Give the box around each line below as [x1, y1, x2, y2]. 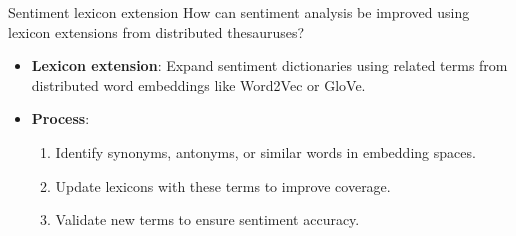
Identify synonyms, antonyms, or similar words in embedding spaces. [55, 141, 476, 162]
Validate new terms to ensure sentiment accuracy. [55, 209, 360, 230]
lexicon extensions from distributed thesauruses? [8, 21, 305, 42]
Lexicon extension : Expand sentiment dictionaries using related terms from [31, 55, 508, 76]
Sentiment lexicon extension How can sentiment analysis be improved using [8, 2, 470, 22]
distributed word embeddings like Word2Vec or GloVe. [31, 74, 366, 95]
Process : [31, 108, 90, 129]
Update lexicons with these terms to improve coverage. [55, 175, 391, 196]
